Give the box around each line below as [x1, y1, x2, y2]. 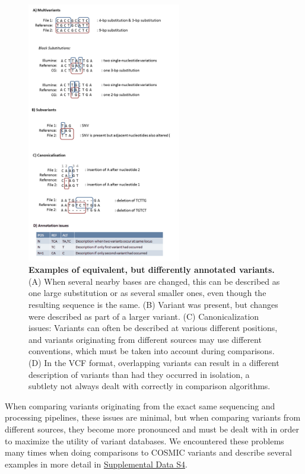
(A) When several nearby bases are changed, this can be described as [28, 275, 280, 287]
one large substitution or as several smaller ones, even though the [28, 287, 266, 299]
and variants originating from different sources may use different [28, 333, 262, 345]
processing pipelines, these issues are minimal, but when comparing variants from [5, 411, 301, 424]
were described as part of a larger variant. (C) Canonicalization [28, 310, 259, 322]
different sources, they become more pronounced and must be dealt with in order [5, 423, 299, 435]
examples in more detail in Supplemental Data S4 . [5, 457, 188, 470]
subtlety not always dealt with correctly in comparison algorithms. [28, 380, 271, 392]
